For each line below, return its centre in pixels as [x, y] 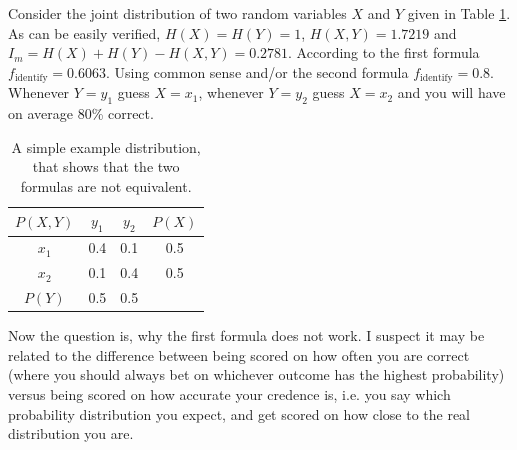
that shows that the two [106, 166]
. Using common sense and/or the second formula [257, 71]
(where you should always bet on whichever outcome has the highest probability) [256, 374]
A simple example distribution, [106, 146]
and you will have [451, 92]
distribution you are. [71, 433]
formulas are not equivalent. [106, 185]
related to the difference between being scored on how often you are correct [239, 354]
